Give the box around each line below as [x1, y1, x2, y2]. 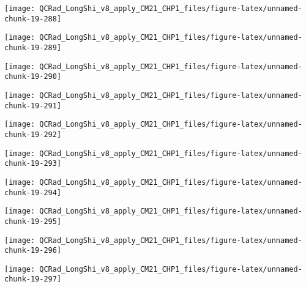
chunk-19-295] [4, 217, 62, 226]
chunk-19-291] [4, 101, 62, 110]
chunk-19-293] [4, 159, 62, 168]
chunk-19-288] [4, 14, 62, 23]
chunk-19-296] [4, 246, 62, 255]
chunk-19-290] [4, 72, 62, 81]
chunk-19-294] [4, 188, 62, 197]
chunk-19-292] [4, 130, 62, 139]
